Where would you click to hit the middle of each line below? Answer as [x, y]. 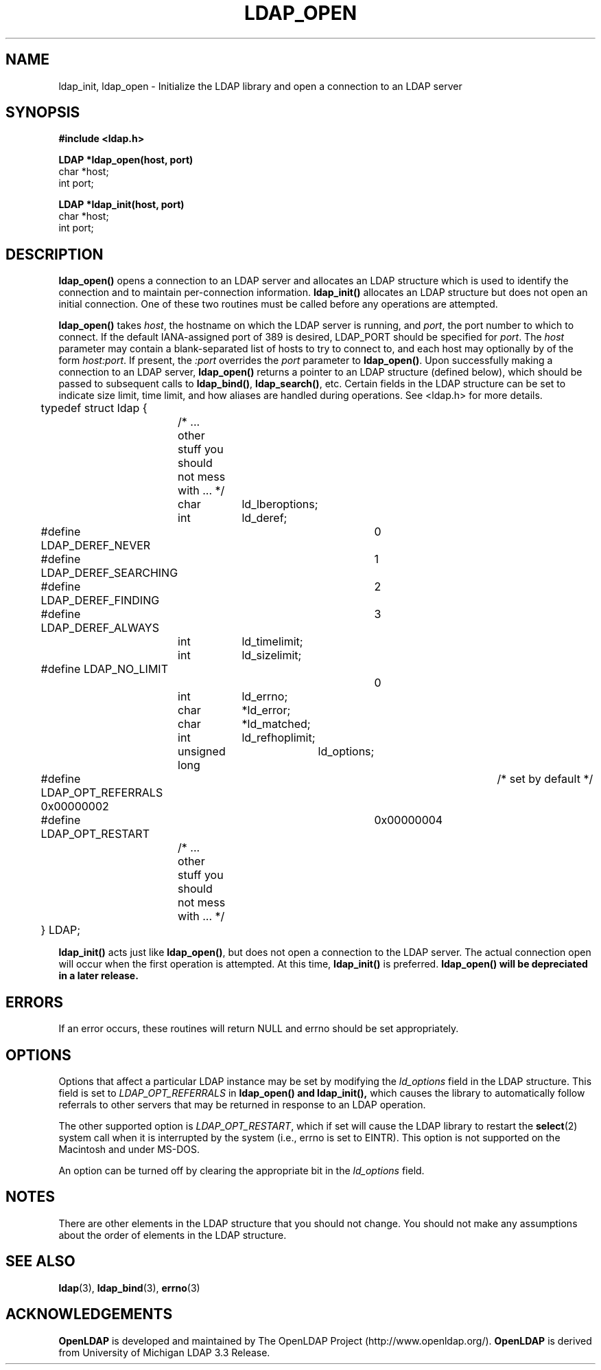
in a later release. [98, 976]
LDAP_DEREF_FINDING [100, 601]
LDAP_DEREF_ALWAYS [100, 628]
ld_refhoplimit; [279, 738]
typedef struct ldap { [94, 408]
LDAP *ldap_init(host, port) [121, 205]
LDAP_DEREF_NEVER [96, 546]
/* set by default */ [545, 779]
